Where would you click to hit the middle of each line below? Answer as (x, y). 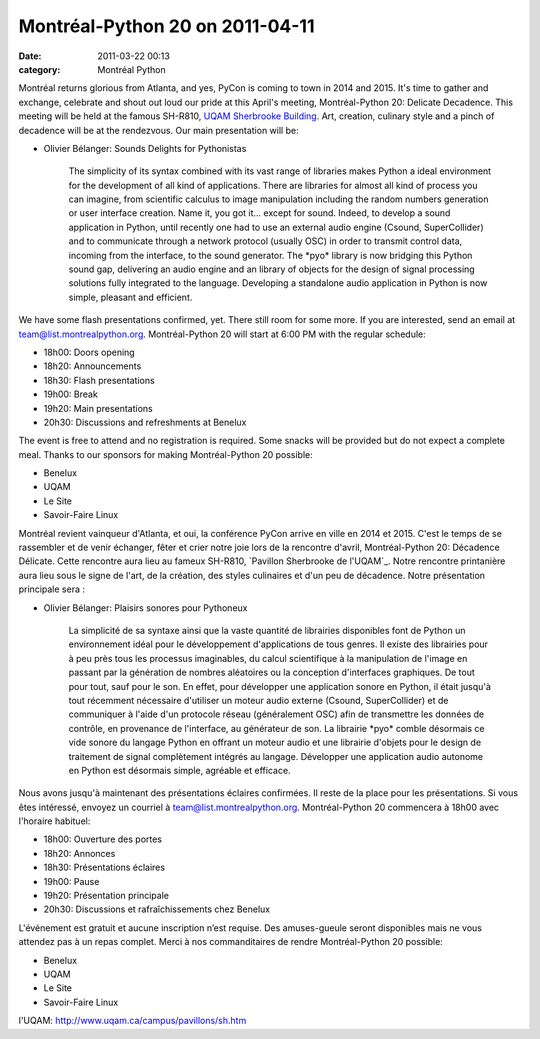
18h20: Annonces (79, 853)
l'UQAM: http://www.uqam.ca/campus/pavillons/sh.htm (132, 1021)
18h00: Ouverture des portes (103, 839)
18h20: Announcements (92, 366)
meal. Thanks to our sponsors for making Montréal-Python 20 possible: (166, 454)
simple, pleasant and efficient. (130, 297)
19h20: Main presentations (98, 408)
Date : (30, 56)
